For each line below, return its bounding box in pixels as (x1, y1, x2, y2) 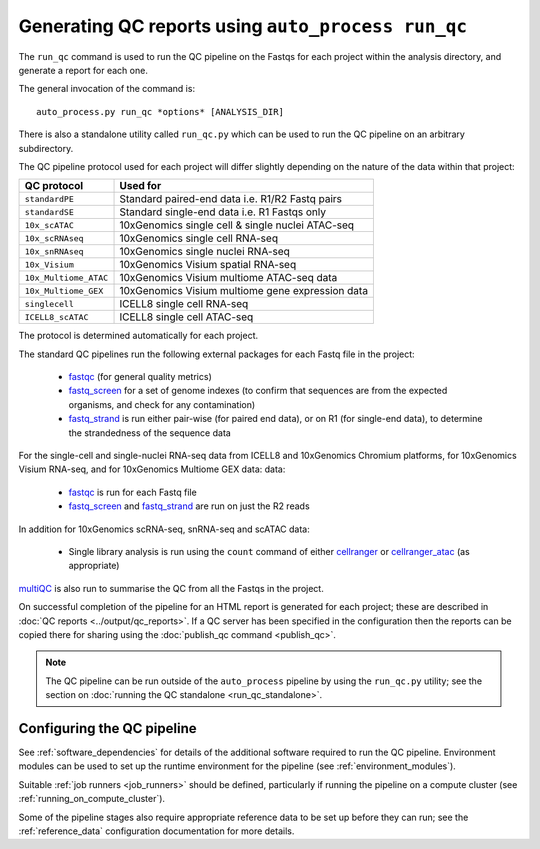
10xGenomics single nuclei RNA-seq (119, 245, 290, 259)
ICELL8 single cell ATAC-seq (119, 310, 254, 324)
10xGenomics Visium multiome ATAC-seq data (119, 271, 338, 285)
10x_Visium (24, 259, 75, 270)
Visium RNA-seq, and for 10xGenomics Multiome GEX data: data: (18, 463, 286, 475)
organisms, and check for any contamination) (68, 398, 256, 410)
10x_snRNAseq (24, 246, 84, 257)
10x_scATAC (24, 220, 75, 230)
